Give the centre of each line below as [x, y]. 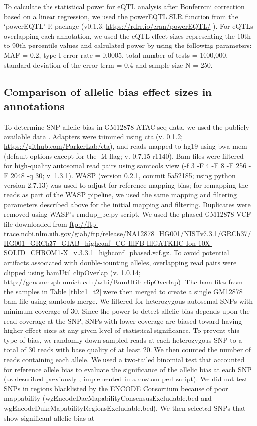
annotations [34, 106]
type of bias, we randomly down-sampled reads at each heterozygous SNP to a [123, 340]
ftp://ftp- [84, 223]
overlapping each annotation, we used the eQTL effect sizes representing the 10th [127, 35]
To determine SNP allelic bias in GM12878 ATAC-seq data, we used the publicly [127, 126]
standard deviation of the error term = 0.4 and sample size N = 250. [108, 65]
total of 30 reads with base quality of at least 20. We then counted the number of [128, 350]
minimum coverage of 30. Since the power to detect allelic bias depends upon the [127, 311]
